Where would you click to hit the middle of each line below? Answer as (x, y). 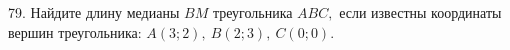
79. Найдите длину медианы (94, 12)
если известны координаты (420, 12)
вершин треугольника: (75, 31)
